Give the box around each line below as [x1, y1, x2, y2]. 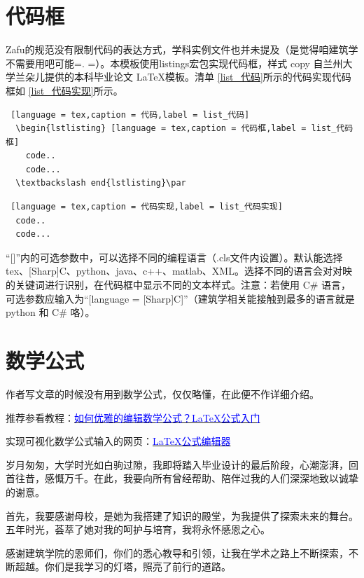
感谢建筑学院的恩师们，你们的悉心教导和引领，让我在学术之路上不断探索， [6, 545, 349, 560]
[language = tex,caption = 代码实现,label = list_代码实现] [10, 202, 283, 212]
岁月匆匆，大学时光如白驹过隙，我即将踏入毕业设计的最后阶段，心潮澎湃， [6, 457, 349, 472]
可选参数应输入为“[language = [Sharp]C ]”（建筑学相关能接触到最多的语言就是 [6, 291, 355, 305]
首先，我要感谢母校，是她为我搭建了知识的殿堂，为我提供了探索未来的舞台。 [6, 508, 358, 523]
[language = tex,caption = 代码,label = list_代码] [10, 109, 250, 120]
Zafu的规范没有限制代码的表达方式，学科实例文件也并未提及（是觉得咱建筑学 [6, 42, 358, 57]
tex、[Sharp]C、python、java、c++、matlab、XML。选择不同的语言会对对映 [6, 263, 352, 278]
